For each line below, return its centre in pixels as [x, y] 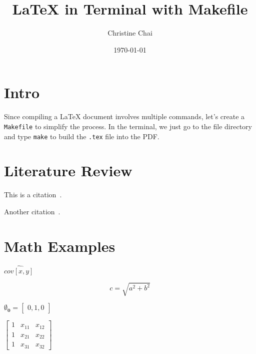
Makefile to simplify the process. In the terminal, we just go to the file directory [128, 126]
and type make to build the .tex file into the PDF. [82, 136]
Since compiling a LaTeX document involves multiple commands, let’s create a [124, 116]
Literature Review [68, 170]
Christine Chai [130, 33]
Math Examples [60, 246]
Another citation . [32, 211]
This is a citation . [33, 195]
